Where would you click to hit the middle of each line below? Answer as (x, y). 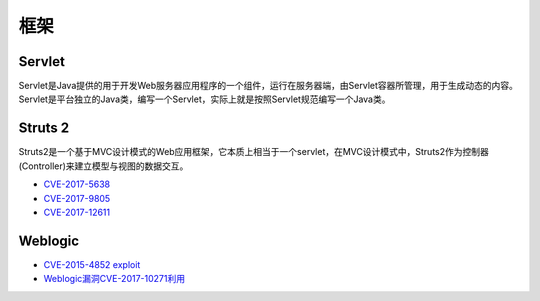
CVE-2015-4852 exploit (92, 264)
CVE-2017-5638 (76, 184)
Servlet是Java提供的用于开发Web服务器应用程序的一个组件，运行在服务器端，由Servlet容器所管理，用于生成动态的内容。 (268, 86)
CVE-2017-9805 (77, 198)
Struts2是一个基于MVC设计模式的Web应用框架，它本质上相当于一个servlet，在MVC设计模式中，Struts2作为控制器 (254, 152)
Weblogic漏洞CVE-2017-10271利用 (114, 279)
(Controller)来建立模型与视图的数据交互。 (103, 166)
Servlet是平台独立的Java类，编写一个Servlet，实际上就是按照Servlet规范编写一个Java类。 (204, 99)
